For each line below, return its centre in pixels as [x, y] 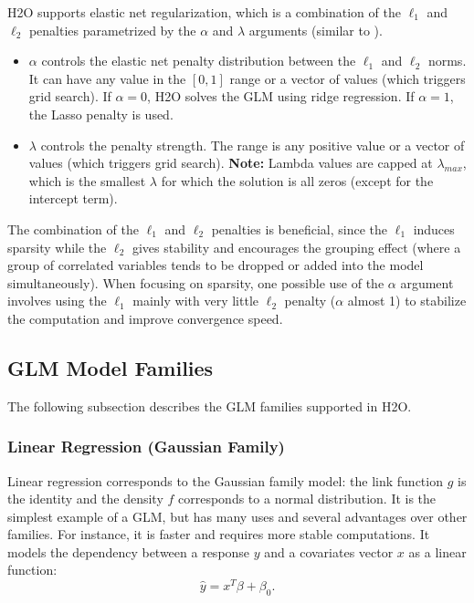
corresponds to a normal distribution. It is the [307, 499]
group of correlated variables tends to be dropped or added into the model [216, 265]
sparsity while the [57, 247]
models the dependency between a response [129, 551]
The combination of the [73, 229]
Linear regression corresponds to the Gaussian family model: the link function [225, 480]
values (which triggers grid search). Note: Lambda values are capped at [231, 163]
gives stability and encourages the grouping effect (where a [296, 247]
